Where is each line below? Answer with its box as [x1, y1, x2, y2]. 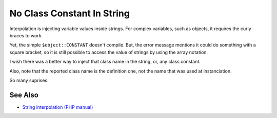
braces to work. [9, 32, 43, 38]
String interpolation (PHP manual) [22, 104, 93, 110]
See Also [9, 90, 38, 99]
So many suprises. [9, 77, 49, 83]
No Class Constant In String [9, 8, 130, 19]
